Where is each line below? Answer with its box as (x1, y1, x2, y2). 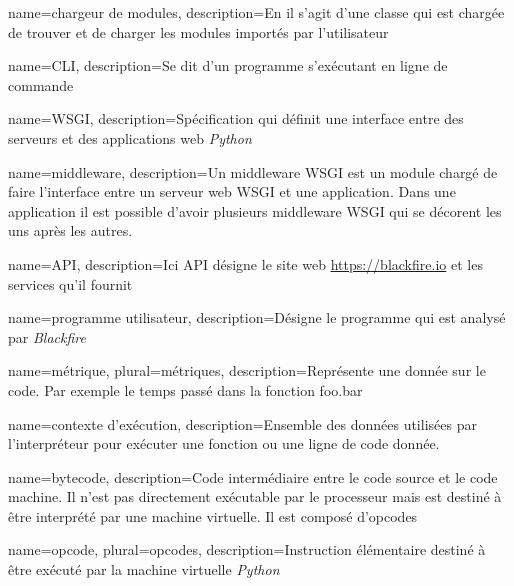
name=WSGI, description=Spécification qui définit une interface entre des (8, 108, 464, 129)
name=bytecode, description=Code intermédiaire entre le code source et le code (8, 466, 498, 487)
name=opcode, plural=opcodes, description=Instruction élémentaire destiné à (8, 539, 486, 560)
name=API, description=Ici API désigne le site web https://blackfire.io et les (8, 253, 483, 274)
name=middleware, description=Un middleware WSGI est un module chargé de (8, 161, 498, 182)
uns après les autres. (8, 220, 133, 241)
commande (8, 74, 74, 95)
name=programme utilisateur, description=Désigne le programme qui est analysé (8, 307, 506, 328)
